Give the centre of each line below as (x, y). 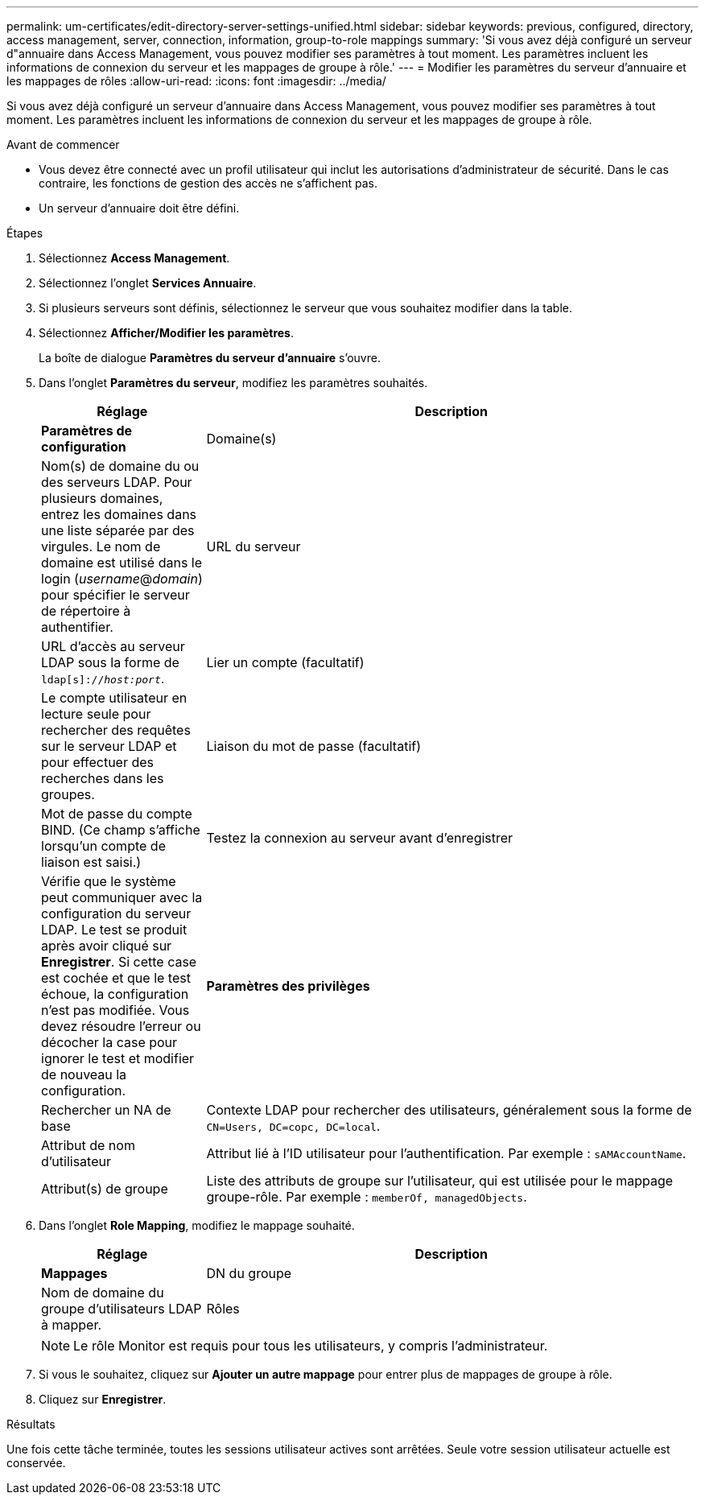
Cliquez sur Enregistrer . (103, 1399)
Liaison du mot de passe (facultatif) (314, 746)
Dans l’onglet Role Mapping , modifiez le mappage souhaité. (197, 1225)
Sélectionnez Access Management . (134, 258)
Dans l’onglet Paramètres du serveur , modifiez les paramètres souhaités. (233, 383)
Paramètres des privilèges (288, 986)
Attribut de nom (88, 1145)
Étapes (25, 233)
